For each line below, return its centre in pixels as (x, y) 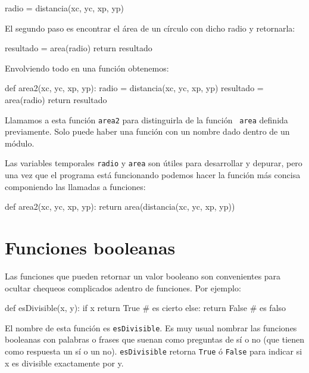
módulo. (20, 143)
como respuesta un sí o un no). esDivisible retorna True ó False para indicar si (154, 351)
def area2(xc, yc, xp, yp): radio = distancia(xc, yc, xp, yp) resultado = (134, 88)
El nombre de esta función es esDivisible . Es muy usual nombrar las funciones (151, 327)
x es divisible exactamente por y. (64, 363)
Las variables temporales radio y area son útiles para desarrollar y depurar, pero (154, 163)
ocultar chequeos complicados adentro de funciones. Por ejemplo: (123, 287)
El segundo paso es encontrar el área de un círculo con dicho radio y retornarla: (150, 28)
